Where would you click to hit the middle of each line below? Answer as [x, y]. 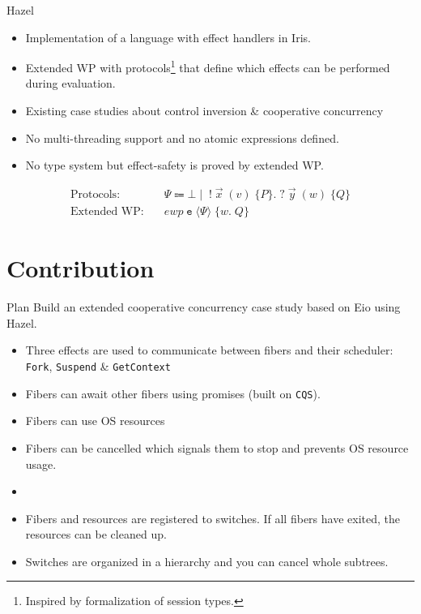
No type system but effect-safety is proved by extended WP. [174, 165]
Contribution [81, 268]
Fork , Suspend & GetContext [98, 366]
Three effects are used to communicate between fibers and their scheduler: [209, 350]
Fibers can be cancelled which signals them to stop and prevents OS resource [217, 447]
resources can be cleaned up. [96, 534]
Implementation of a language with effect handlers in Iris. [168, 37]
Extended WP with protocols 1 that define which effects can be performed [208, 66]
